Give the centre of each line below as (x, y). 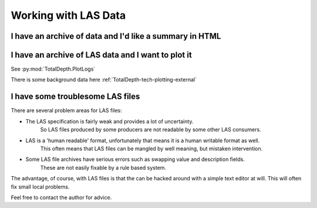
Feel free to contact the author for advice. (61, 197)
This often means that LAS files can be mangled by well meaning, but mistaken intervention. (151, 148)
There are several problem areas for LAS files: (67, 110)
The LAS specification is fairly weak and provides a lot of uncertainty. (109, 121)
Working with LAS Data (68, 15)
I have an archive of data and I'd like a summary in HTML (116, 36)
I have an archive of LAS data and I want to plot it (101, 55)
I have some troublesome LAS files (75, 97)
